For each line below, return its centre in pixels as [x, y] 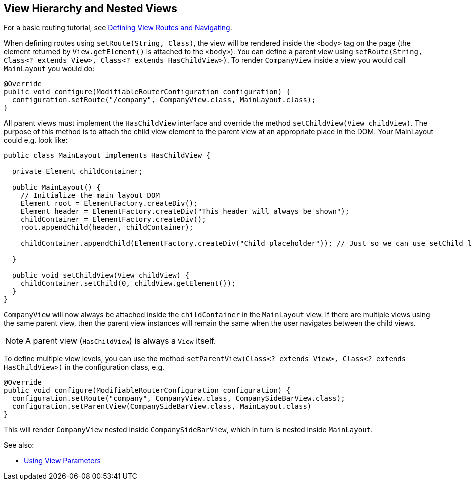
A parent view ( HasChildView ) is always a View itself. [121, 341]
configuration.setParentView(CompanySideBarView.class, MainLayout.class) [162, 406]
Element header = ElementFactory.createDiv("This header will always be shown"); [185, 212]
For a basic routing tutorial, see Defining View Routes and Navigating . [118, 28]
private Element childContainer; [78, 172]
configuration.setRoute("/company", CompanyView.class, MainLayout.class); [164, 100]
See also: [19, 445]
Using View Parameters [62, 461]
